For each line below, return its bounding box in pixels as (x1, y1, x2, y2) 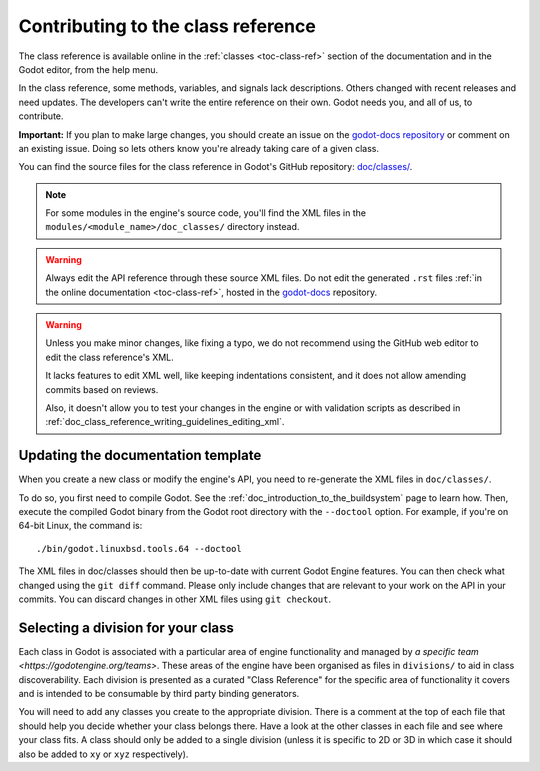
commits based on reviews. (45, 383, 159, 395)
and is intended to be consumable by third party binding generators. (18, 688, 300, 700)
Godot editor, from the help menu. (18, 63, 159, 75)
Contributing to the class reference (18, 15, 317, 37)
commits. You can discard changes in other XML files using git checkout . (18, 593, 332, 605)
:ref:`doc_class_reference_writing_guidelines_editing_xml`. (45, 416, 285, 428)
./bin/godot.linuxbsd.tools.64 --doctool (36, 543, 242, 554)
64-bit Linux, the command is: (18, 520, 143, 532)
